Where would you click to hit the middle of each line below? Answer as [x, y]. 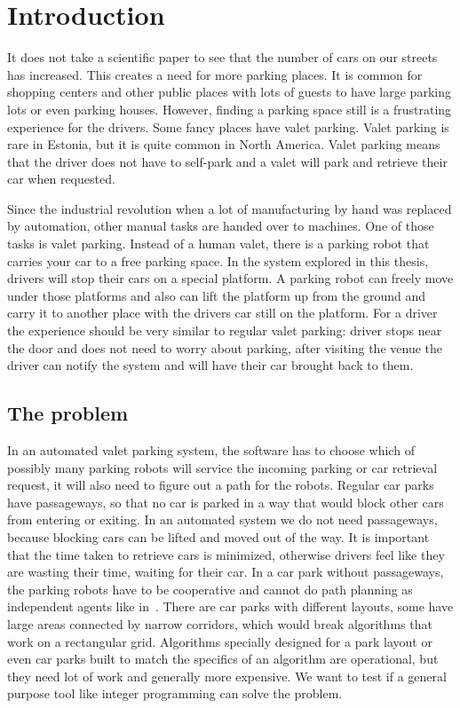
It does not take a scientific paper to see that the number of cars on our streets [222, 57]
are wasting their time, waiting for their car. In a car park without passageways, [226, 572]
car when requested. [61, 179]
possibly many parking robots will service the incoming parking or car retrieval [222, 467]
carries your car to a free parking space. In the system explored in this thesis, [218, 260]
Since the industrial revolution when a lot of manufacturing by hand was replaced [230, 208]
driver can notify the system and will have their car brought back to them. [210, 365]
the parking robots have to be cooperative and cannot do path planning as [210, 589]
